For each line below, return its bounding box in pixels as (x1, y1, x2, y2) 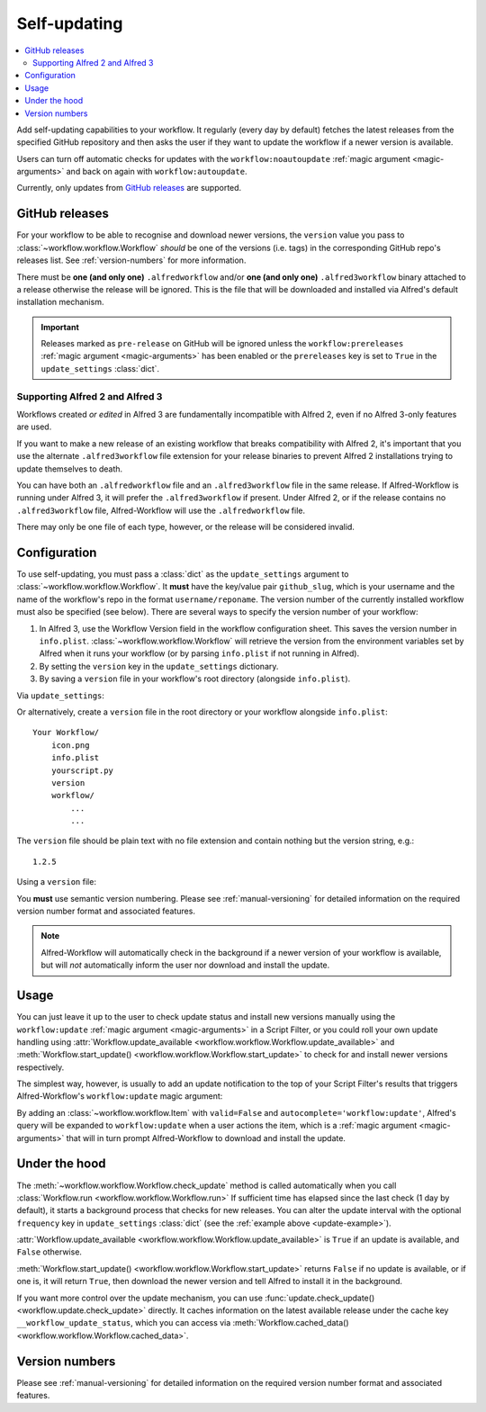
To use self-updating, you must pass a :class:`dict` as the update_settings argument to (16, 569, 349, 580)
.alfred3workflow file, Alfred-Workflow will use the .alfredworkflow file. (16, 505, 306, 516)
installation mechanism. (16, 297, 104, 308)
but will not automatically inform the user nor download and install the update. (40, 959, 330, 971)
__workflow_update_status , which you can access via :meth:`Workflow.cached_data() (16, 1318, 350, 1328)
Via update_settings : (16, 689, 105, 701)
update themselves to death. (16, 463, 123, 474)
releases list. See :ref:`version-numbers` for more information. (16, 255, 247, 265)
